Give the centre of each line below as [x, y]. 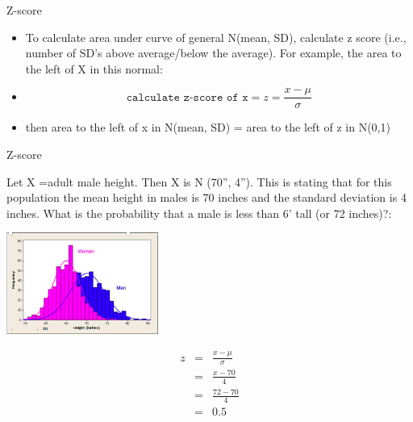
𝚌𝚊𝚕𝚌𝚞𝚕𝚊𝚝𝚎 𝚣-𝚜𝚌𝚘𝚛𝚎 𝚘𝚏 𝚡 [187, 97]
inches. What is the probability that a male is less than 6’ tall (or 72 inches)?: [199, 213]
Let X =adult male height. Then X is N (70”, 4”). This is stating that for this [199, 181]
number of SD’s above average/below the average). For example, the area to [213, 53]
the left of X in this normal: [94, 68]
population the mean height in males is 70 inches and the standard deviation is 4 [206, 197]
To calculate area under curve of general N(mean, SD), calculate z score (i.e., [216, 37]
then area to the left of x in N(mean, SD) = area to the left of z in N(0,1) [208, 127]
